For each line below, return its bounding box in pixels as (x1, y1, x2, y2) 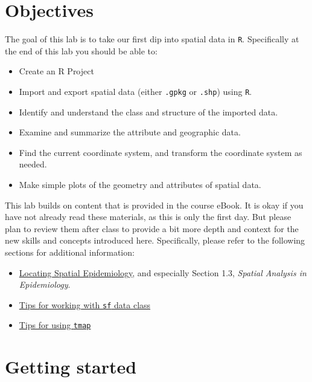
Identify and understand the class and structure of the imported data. (19, 105, 278, 118)
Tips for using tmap (19, 319, 91, 331)
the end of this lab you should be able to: (5, 44, 158, 57)
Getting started (5, 354, 137, 379)
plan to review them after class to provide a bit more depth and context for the (5, 222, 299, 235)
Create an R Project (19, 65, 94, 77)
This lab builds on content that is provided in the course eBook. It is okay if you (5, 198, 304, 211)
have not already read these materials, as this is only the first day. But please (5, 210, 291, 223)
